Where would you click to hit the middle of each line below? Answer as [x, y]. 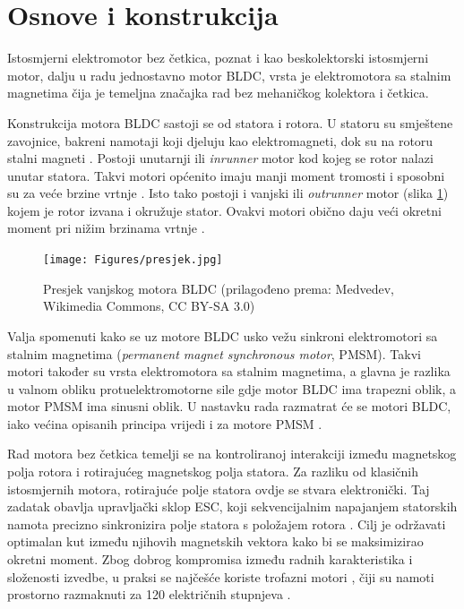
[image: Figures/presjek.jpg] [133, 260]
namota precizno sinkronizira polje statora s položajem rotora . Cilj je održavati [227, 523]
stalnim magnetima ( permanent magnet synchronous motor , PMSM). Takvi [214, 353]
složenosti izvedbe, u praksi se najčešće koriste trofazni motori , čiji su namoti [221, 576]
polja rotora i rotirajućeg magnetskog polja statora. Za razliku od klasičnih [213, 472]
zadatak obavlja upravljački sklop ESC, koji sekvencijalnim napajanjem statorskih [232, 506]
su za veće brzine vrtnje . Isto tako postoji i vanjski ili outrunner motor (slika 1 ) [228, 193]
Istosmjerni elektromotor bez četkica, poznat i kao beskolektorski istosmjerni [218, 58]
